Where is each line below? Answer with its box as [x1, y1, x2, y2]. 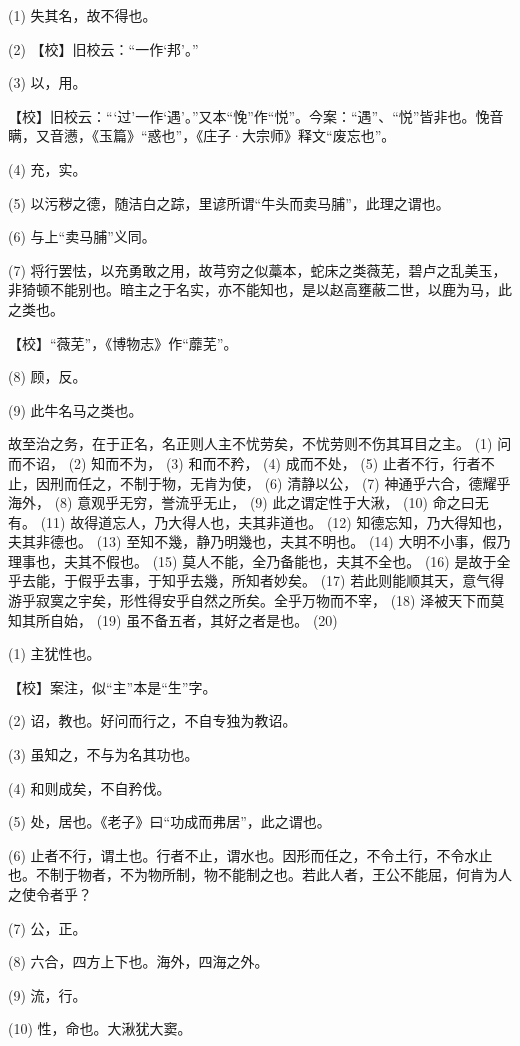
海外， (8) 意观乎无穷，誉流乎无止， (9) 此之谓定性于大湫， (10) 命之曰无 [8, 492, 489, 513]
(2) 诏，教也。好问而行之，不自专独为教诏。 [8, 710, 297, 731]
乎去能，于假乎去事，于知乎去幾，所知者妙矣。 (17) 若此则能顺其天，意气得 [8, 570, 505, 591]
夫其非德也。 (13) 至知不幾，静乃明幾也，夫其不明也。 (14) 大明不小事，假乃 [8, 531, 511, 552]
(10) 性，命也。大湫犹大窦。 [8, 1018, 192, 1039]
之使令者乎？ [8, 884, 92, 904]
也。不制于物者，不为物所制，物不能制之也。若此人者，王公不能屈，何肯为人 [8, 864, 512, 885]
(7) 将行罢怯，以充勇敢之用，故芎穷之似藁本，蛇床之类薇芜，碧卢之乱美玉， [8, 259, 507, 280]
